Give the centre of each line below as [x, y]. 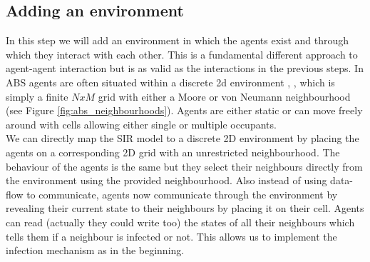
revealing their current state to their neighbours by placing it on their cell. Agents [185, 208]
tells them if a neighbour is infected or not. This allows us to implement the [171, 236]
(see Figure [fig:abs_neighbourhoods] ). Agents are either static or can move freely [184, 110]
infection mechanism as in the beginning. [95, 250]
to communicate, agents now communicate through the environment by [182, 194]
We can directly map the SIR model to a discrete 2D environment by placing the [183, 138]
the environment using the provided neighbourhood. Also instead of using [166, 180]
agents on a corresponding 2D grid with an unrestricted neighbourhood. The [173, 152]
